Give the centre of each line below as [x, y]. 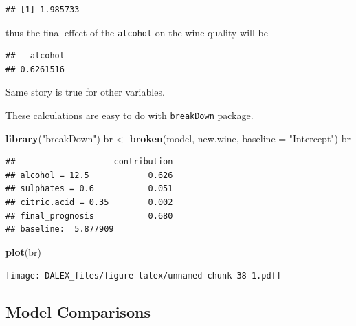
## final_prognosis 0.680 [89, 216]
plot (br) [23, 251]
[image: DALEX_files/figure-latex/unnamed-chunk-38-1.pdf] [143, 276]
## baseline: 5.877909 [60, 229]
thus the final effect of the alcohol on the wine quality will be [137, 32]
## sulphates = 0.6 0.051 [89, 189]
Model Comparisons [78, 312]
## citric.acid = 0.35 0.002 [89, 203]
